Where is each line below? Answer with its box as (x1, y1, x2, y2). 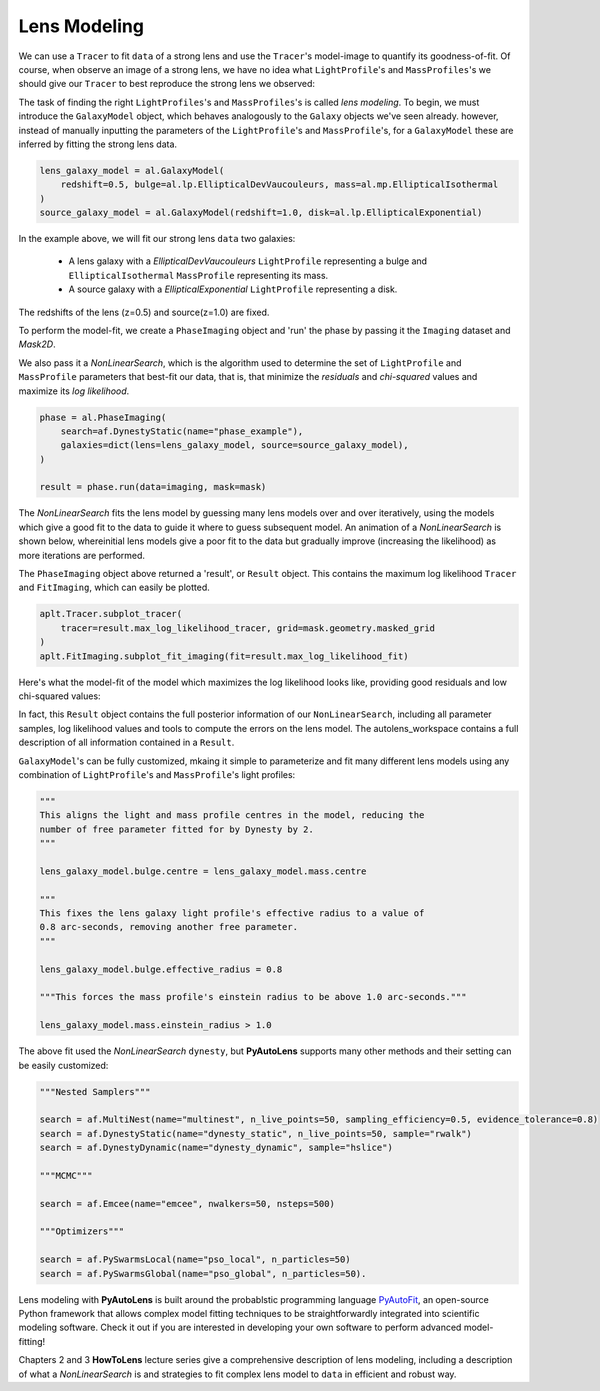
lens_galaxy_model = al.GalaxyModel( (39, 165, 225, 176)
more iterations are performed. (18, 549, 145, 561)
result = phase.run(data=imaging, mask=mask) (39, 481, 267, 493)
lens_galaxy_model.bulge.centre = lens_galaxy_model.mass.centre (39, 865, 367, 877)
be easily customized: (18, 1059, 109, 1071)
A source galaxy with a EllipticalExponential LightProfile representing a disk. (68, 283, 398, 295)
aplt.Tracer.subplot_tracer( (39, 608, 183, 620)
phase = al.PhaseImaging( (39, 411, 167, 423)
